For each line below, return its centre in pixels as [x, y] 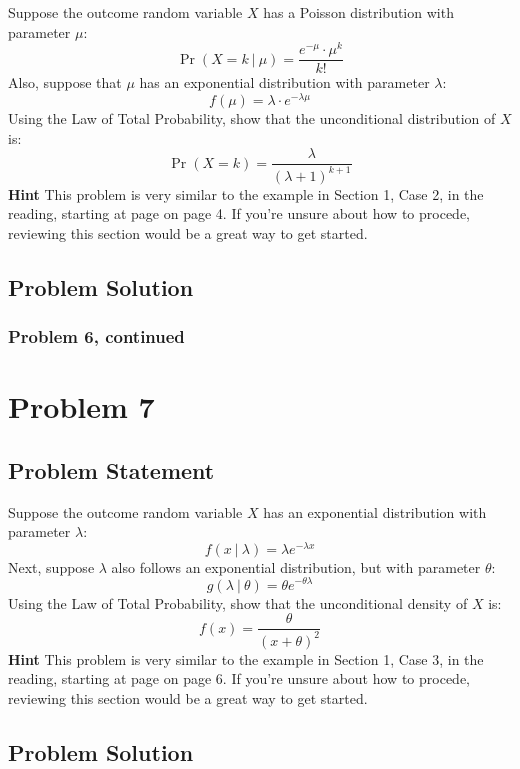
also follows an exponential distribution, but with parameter [296, 566]
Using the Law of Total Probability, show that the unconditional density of [238, 602]
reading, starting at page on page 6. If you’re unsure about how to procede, [239, 678]
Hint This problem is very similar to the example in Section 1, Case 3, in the [246, 658]
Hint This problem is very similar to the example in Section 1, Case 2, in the [246, 193]
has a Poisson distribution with [358, 12]
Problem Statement [111, 469]
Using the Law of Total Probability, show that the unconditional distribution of [252, 118]
